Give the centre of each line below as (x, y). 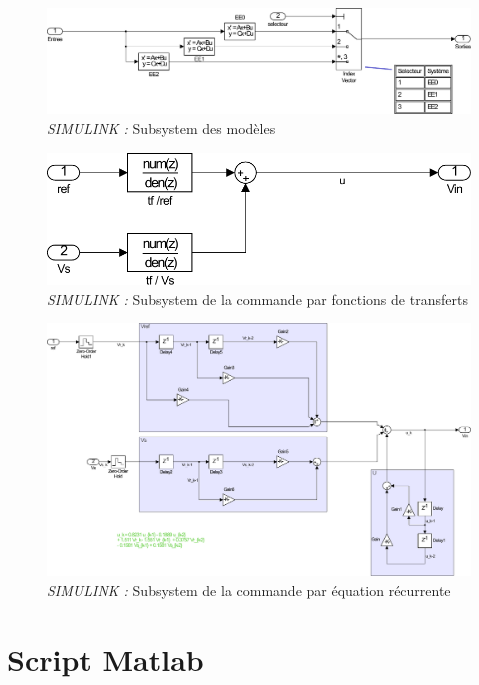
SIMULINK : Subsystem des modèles (161, 128)
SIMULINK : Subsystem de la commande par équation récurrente (249, 589)
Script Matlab (105, 658)
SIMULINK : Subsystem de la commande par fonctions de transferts (257, 298)
